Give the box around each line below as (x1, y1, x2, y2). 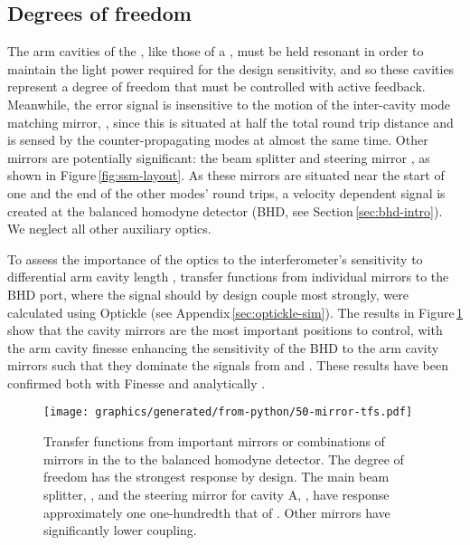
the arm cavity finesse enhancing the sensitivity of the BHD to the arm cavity (7, 338, 439, 357)
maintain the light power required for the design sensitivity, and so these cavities (7, 59, 455, 78)
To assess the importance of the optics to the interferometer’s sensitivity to (7, 249, 423, 268)
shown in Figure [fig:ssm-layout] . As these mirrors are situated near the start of (7, 166, 445, 185)
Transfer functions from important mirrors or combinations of (43, 432, 385, 451)
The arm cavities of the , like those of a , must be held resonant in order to (7, 42, 424, 61)
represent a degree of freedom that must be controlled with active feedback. (7, 77, 426, 96)
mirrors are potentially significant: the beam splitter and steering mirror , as (7, 148, 430, 167)
